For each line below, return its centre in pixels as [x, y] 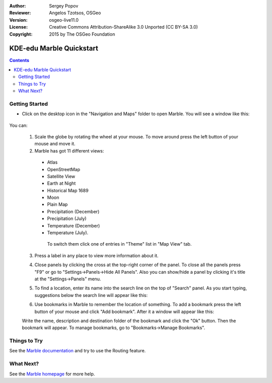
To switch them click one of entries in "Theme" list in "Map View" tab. [119, 244]
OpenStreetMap [64, 169]
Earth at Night [61, 183]
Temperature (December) [74, 225]
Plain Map [57, 204]
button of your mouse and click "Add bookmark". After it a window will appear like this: [124, 312]
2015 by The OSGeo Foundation [82, 34]
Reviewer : [20, 13]
